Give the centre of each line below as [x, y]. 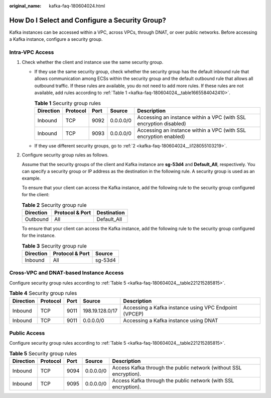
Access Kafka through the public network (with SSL [173, 381]
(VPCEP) [133, 313]
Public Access [27, 333]
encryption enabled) [161, 136]
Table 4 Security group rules [43, 293]
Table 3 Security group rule [54, 246]
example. [31, 178]
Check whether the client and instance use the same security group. [93, 62]
